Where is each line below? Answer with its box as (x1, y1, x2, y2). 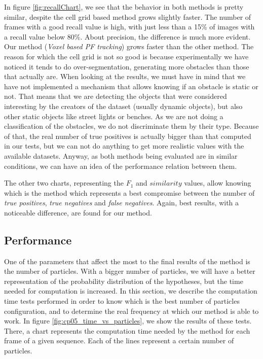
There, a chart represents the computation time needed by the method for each (4, 325, 250, 336)
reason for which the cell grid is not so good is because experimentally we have (4, 51, 249, 61)
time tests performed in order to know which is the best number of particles (4, 296, 240, 306)
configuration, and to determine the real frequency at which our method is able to (4, 305, 259, 316)
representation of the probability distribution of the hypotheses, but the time (4, 275, 243, 286)
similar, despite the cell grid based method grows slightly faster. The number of (4, 11, 251, 22)
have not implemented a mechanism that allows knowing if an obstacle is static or (4, 81, 258, 91)
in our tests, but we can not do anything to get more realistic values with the (4, 140, 244, 151)
